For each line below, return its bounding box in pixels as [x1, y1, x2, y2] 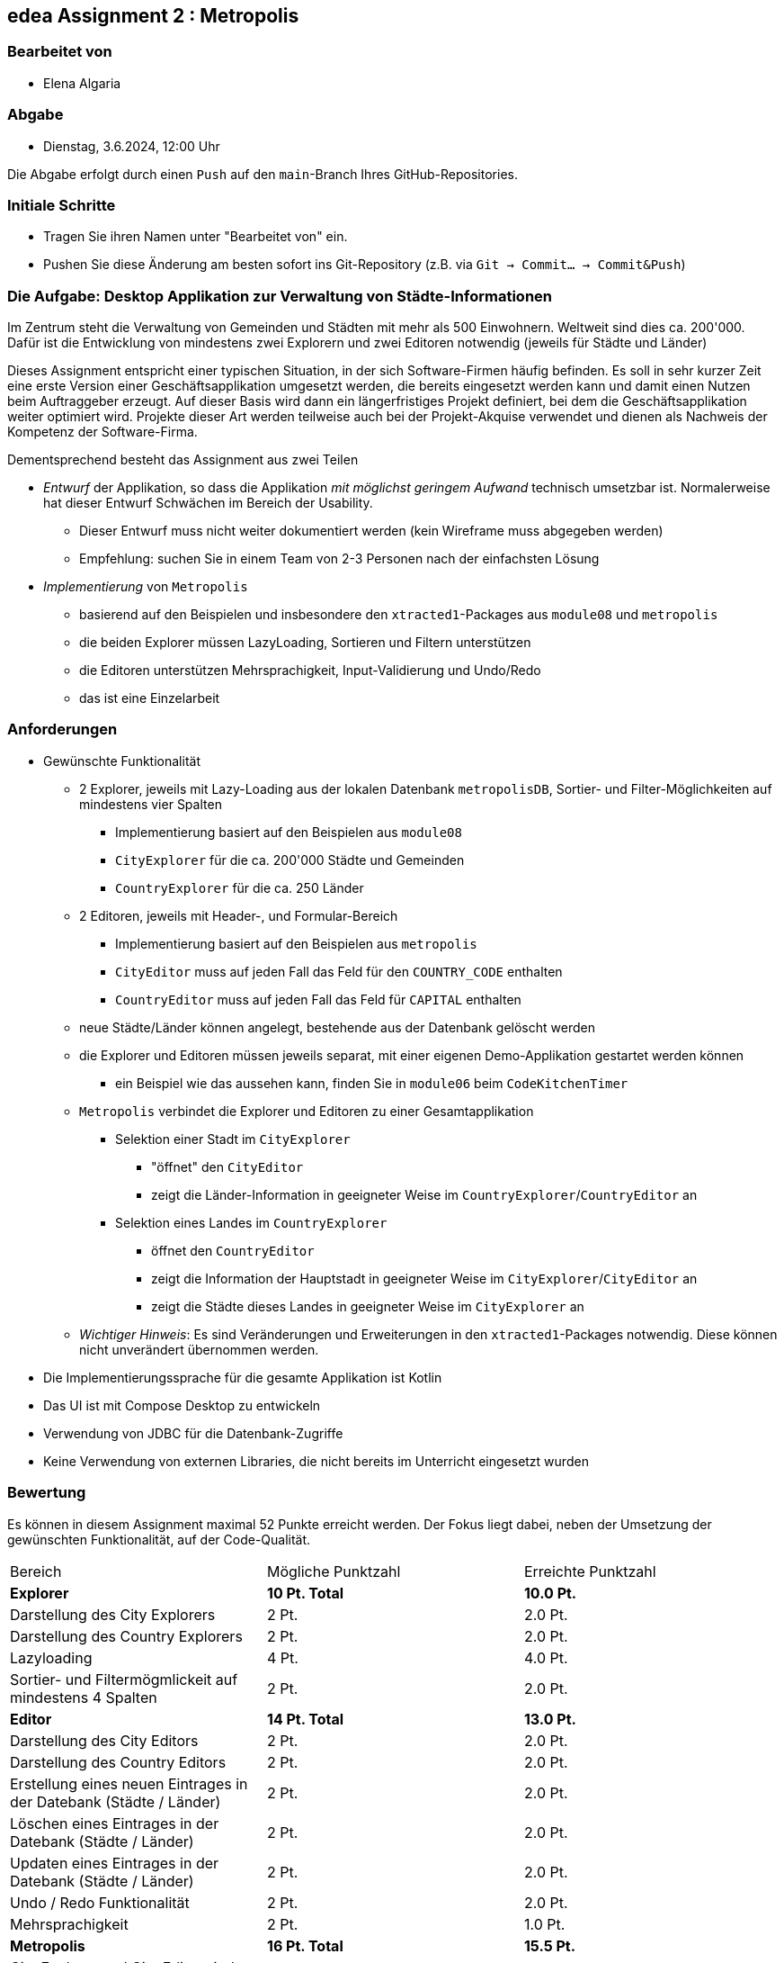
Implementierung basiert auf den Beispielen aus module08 [115, 824, 462, 840]
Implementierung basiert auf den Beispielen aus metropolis [115, 935, 477, 951]
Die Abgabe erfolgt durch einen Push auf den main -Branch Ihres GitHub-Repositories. [7, 166, 518, 182]
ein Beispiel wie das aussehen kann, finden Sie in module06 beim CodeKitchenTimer [115, 1075, 628, 1091]
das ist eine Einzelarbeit [79, 690, 220, 707]
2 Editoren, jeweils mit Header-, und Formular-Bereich [79, 907, 398, 923]
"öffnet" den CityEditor [151, 1158, 304, 1175]
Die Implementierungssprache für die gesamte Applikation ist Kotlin [43, 1369, 442, 1385]
